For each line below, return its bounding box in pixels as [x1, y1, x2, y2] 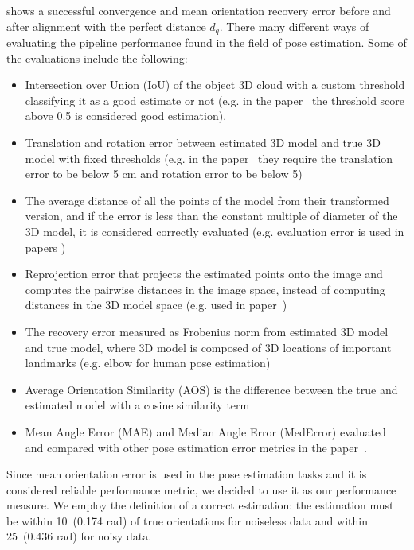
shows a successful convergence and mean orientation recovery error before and [6, 2, 391, 18]
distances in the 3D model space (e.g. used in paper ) [25, 296, 287, 313]
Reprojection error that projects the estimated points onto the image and [25, 265, 383, 282]
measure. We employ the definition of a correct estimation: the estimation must [6, 497, 394, 513]
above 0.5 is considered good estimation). [25, 107, 227, 124]
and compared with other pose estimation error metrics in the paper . [25, 439, 367, 455]
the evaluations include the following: [6, 49, 188, 66]
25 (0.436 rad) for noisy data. [6, 528, 152, 544]
